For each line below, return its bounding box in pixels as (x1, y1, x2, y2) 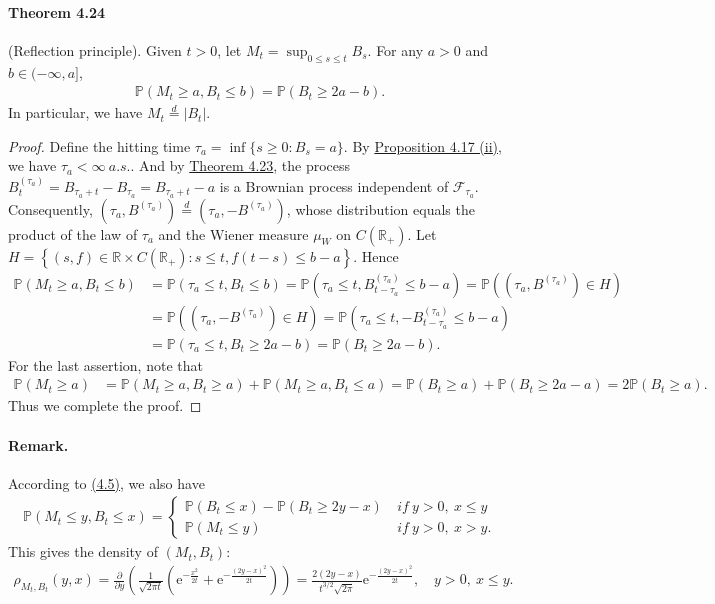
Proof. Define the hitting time (8, 135, 191, 156)
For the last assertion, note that (8, 354, 203, 375)
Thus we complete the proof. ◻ (8, 395, 202, 416)
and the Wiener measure (158, 223, 309, 244)
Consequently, (8, 198, 93, 219)
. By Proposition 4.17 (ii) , (343, 135, 502, 156)
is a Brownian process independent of (219, 175, 449, 196)
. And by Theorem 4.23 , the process (130, 155, 351, 176)
